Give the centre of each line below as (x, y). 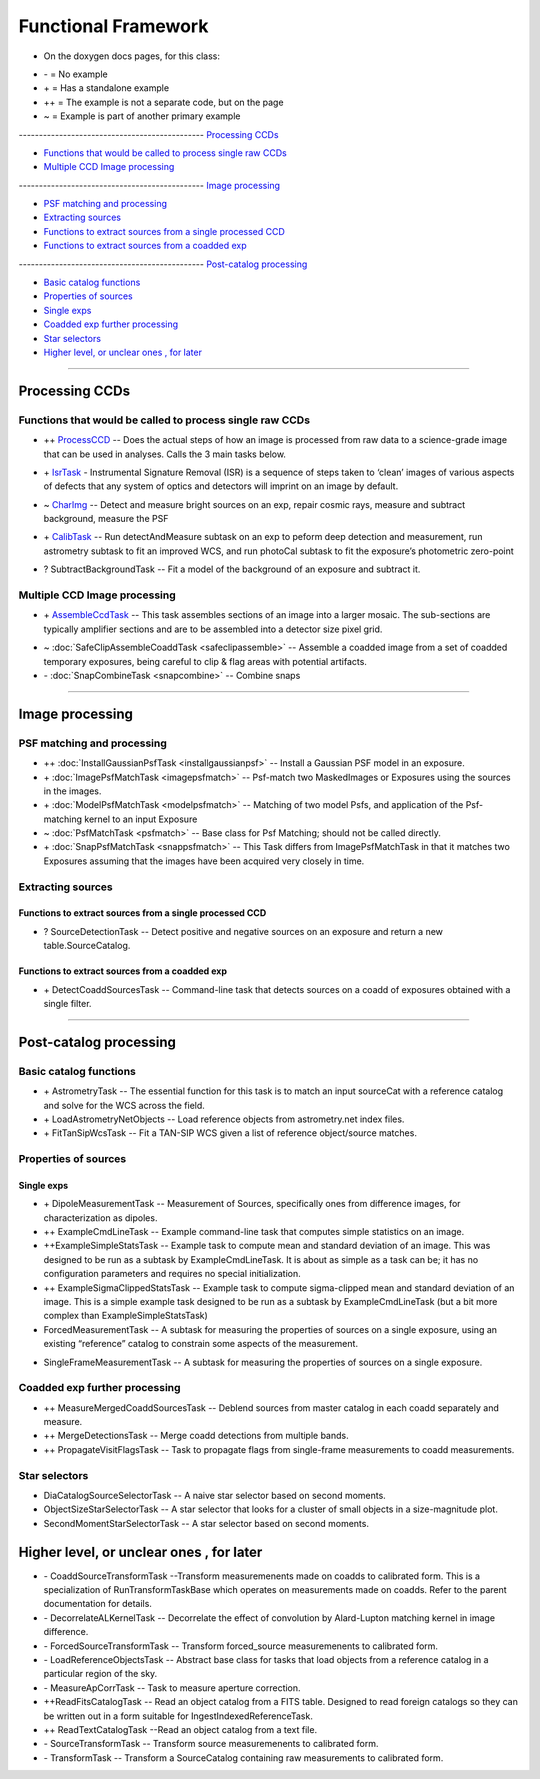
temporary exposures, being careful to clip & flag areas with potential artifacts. (205, 661)
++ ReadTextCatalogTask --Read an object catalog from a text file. (180, 1729)
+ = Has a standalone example (106, 88)
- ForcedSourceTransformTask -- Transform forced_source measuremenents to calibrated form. (241, 1646)
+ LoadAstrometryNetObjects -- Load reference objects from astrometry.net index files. (224, 1119)
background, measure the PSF (106, 519)
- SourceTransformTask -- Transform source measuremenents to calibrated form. (211, 1744)
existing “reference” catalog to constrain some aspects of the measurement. (201, 1344)
